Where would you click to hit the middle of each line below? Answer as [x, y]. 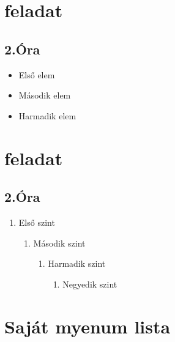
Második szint [59, 243]
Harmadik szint [77, 263]
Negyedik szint [90, 284]
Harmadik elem [47, 115]
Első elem [37, 74]
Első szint [37, 222]
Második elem [45, 95]
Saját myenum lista [87, 326]
